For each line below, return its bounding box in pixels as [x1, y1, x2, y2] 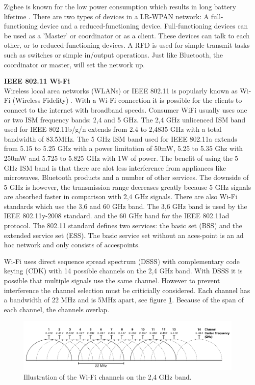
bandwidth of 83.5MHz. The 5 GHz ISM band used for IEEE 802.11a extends [4, 133, 237, 144]
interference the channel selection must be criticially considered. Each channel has [4, 285, 250, 295]
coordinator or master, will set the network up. [4, 59, 145, 69]
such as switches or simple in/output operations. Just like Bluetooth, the [4, 49, 223, 59]
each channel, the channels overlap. [4, 304, 109, 314]
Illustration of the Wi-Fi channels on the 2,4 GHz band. [24, 371, 192, 382]
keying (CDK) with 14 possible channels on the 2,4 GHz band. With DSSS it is [4, 266, 243, 276]
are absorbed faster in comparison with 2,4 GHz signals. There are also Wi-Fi [4, 191, 237, 202]
